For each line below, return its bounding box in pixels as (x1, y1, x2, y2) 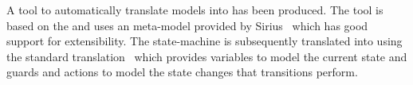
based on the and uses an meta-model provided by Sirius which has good (6, 17, 368, 33)
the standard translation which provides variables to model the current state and (6, 48, 407, 64)
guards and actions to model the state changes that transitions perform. (6, 64, 358, 80)
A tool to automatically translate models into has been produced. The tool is (6, 2, 383, 17)
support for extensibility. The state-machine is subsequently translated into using (6, 33, 403, 49)
